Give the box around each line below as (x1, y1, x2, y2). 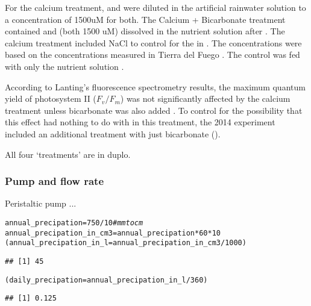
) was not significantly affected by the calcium (120, 92, 291, 105)
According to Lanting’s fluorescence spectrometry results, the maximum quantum (5, 80, 306, 93)
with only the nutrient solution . (5, 60, 124, 72)
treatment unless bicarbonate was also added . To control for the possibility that (5, 104, 303, 116)
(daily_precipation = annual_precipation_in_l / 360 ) (5, 275, 208, 284)
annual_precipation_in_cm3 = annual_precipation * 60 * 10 (5, 228, 221, 237)
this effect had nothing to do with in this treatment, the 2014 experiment (5, 116, 275, 128)
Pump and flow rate (5, 173, 104, 189)
